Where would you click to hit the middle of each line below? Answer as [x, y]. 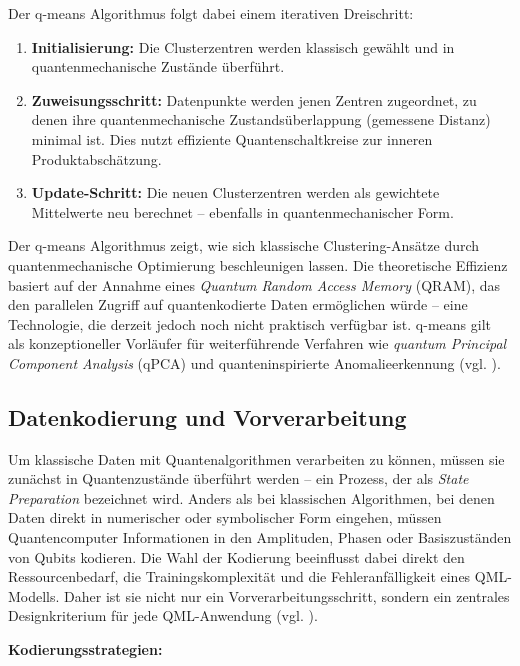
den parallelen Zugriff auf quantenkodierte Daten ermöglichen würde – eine [238, 304]
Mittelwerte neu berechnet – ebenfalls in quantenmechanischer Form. [242, 211]
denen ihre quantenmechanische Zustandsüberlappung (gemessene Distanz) [261, 119]
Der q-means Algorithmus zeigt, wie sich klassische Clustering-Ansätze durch [244, 245]
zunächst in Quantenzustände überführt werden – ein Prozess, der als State [238, 478]
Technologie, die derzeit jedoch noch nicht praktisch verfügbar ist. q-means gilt [249, 323]
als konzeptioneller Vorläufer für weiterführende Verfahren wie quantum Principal [257, 343]
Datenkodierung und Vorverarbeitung [207, 416]
